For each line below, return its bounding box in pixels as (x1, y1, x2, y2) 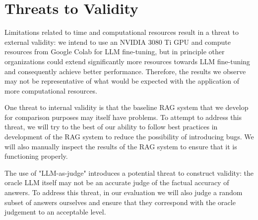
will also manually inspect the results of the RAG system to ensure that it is (4, 141, 237, 151)
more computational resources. (4, 85, 97, 96)
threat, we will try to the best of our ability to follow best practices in (4, 121, 218, 132)
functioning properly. (4, 151, 68, 161)
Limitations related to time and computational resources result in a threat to (4, 27, 239, 37)
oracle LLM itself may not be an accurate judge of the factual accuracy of (4, 177, 229, 188)
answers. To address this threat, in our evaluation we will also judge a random (4, 187, 243, 198)
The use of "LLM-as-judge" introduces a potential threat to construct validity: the (4, 167, 254, 178)
